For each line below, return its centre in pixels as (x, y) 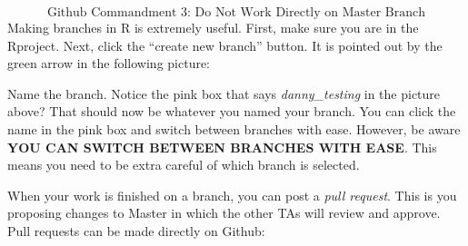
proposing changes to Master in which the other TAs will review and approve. (224, 213)
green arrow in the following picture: (109, 63)
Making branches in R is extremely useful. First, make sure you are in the (213, 27)
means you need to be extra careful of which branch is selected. (184, 165)
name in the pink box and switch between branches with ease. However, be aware (234, 128)
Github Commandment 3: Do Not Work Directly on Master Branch (236, 13)
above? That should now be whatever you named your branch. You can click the (232, 111)
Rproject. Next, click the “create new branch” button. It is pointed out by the (225, 45)
